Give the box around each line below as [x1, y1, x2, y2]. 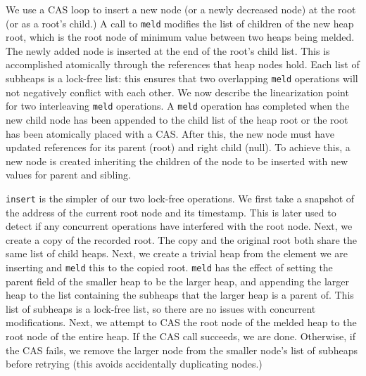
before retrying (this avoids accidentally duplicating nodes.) [6, 356, 263, 371]
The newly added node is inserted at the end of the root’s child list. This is [6, 43, 330, 58]
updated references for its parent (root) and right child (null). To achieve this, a [6, 140, 351, 155]
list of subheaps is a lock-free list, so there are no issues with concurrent [6, 301, 316, 316]
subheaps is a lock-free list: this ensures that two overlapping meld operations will [6, 71, 358, 86]
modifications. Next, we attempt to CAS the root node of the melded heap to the [6, 315, 357, 330]
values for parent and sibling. [6, 167, 131, 182]
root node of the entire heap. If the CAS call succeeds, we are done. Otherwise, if [6, 328, 355, 343]
